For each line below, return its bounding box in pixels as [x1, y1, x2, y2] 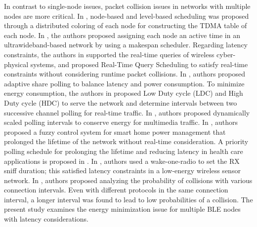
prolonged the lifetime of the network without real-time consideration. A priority [4, 136, 249, 147]
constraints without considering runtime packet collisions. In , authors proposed [4, 69, 246, 79]
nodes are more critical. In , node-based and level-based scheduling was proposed [4, 10, 249, 21]
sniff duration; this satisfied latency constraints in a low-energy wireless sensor [4, 165, 241, 176]
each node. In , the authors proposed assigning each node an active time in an [4, 30, 240, 40]
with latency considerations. [4, 214, 88, 224]
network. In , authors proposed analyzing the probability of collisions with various [4, 175, 253, 185]
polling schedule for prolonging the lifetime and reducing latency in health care [4, 146, 243, 156]
